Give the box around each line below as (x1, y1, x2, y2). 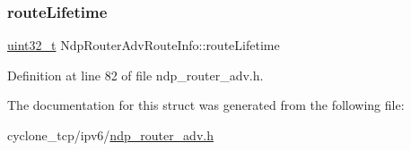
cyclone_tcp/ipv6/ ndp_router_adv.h (7, 126, 214, 144)
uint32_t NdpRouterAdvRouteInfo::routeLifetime (7, 36, 280, 55)
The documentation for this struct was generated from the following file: (7, 96, 405, 114)
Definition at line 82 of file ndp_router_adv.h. (7, 65, 264, 84)
